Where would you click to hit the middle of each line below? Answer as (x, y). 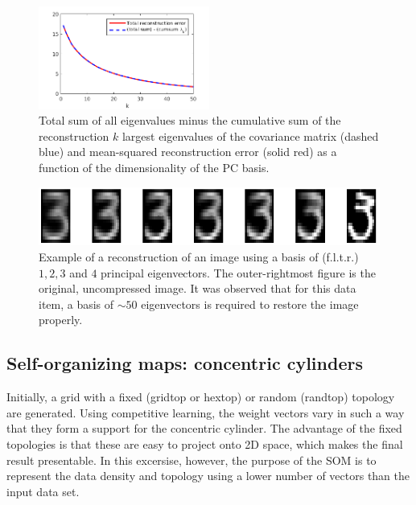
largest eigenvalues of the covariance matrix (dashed (250, 135)
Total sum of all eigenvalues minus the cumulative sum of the (190, 120)
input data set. (43, 491)
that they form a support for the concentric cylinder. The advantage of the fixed (204, 428)
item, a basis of (76, 304)
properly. (61, 320)
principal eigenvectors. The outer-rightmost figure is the (238, 272)
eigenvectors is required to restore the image (250, 304)
